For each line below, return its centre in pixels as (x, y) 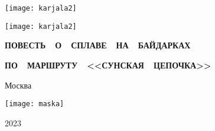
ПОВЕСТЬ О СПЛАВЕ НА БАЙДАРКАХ (98, 45)
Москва (18, 85)
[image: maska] (35, 104)
